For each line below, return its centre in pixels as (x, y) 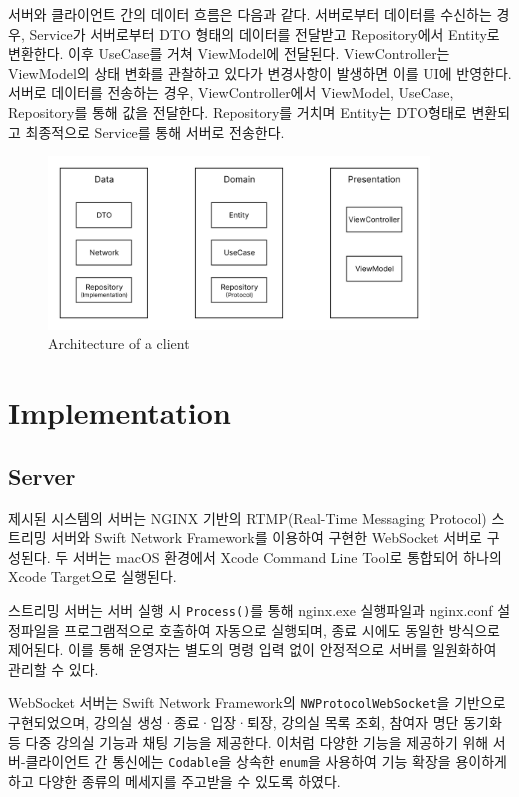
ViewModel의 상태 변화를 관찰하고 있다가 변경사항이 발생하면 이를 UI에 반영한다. (260, 72)
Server (42, 475)
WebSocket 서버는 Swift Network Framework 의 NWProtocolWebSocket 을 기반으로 (257, 702)
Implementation (119, 412)
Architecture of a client (119, 343)
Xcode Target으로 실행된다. (92, 576)
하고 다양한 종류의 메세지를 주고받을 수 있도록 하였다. (174, 780)
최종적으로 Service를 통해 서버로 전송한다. (155, 131)
